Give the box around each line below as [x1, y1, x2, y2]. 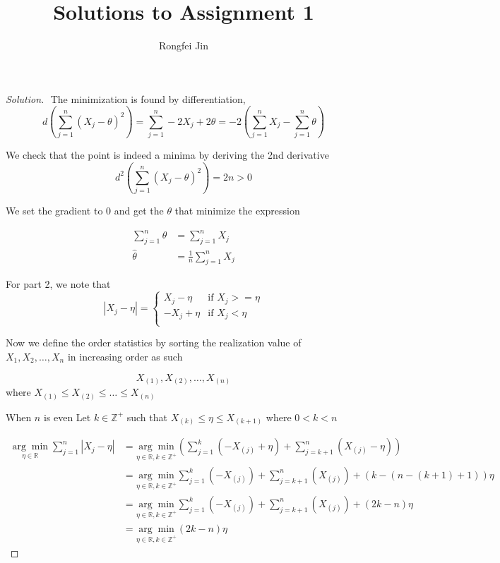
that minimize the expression [174, 203, 300, 218]
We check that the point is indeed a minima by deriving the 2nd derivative [6, 147, 329, 162]
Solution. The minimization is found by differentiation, [6, 91, 246, 106]
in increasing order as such [67, 349, 183, 363]
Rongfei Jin [158, 38, 208, 53]
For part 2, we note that [6, 277, 111, 291]
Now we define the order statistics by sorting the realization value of [6, 335, 302, 350]
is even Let [43, 409, 91, 424]
